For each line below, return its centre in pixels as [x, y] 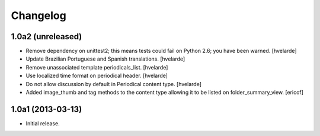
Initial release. [43, 123]
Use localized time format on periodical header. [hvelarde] [97, 76]
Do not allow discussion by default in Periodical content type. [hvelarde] [113, 84]
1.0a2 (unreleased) [47, 37]
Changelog [39, 15]
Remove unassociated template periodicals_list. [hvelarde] [97, 67]
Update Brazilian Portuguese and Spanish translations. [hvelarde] [105, 59]
